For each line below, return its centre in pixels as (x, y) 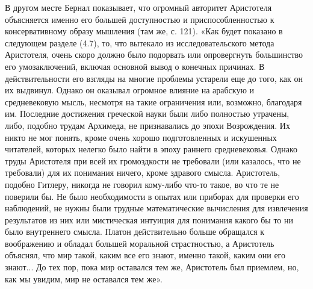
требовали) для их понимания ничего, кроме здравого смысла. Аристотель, (143, 172)
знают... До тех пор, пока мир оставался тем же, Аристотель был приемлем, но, (152, 267)
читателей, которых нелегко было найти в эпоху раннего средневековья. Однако (151, 149)
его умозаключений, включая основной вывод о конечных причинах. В (135, 66)
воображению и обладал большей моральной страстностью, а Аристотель (140, 243)
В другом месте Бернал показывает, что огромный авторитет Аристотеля (138, 7)
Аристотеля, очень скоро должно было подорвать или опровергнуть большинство (154, 54)
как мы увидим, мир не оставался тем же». (84, 278)
